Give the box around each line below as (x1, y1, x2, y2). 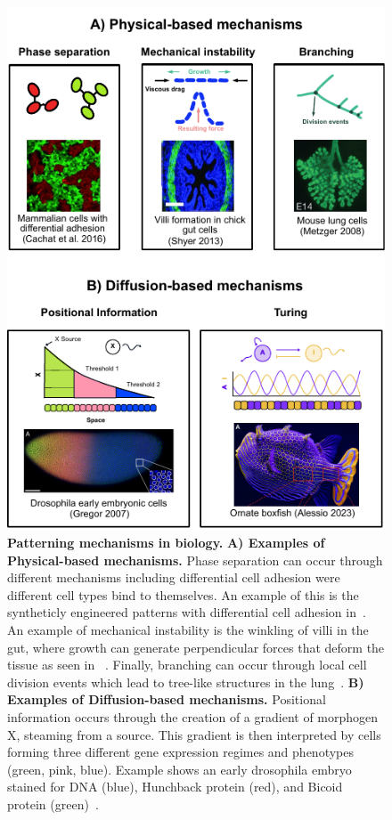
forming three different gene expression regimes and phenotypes (7, 743, 354, 761)
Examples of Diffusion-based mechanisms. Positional (7, 690, 326, 709)
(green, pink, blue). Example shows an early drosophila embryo (7, 759, 352, 778)
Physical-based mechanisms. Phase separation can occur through (7, 550, 383, 569)
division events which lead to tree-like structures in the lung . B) (7, 672, 364, 691)
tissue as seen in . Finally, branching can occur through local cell (7, 655, 367, 674)
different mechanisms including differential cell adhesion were (7, 568, 340, 587)
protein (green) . (7, 794, 99, 813)
